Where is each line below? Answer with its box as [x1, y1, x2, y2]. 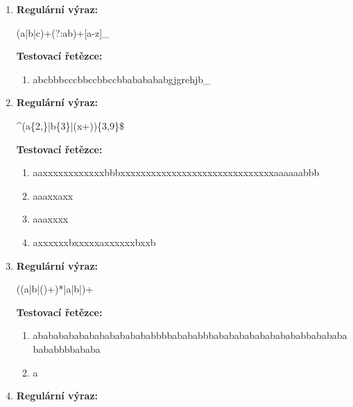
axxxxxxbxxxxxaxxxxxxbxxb [33, 234, 156, 249]
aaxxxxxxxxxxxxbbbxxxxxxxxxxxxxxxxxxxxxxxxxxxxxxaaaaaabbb [33, 165, 320, 180]
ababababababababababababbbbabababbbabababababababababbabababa [33, 328, 347, 343]
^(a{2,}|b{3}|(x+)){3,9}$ [16, 118, 125, 132]
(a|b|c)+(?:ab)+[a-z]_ [16, 25, 110, 40]
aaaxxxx [33, 211, 69, 226]
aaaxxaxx [33, 188, 74, 202]
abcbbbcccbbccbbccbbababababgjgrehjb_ [33, 71, 211, 86]
